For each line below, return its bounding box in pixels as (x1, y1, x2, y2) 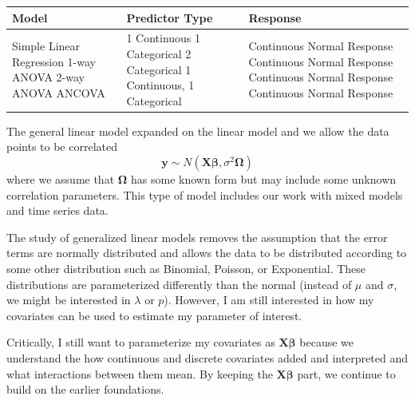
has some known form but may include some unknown (131, 171, 397, 187)
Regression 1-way (12, 53, 96, 69)
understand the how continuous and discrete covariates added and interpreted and (6, 349, 408, 366)
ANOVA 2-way (12, 69, 85, 85)
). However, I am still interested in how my (164, 291, 374, 308)
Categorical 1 (126, 61, 192, 77)
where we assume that (6, 171, 115, 187)
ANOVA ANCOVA (12, 84, 105, 101)
